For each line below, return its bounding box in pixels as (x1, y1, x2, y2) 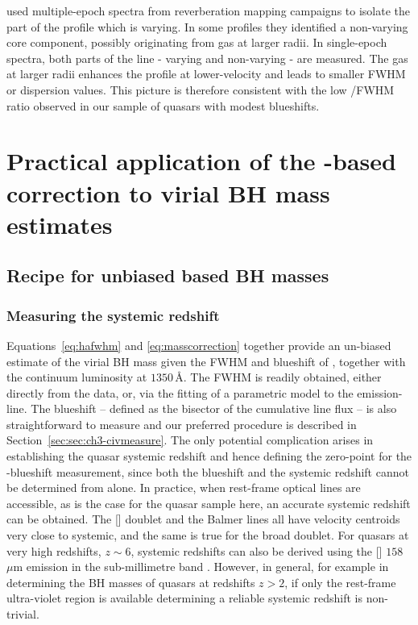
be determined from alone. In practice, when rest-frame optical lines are (6, 479, 361, 496)
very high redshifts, (6, 542, 101, 559)
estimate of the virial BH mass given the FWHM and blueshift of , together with (6, 352, 406, 369)
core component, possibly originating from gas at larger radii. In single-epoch (6, 34, 387, 51)
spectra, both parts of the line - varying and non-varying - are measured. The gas (6, 49, 408, 66)
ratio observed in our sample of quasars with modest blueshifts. (6, 97, 320, 114)
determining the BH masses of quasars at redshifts (6, 573, 255, 590)
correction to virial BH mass (6, 176, 330, 209)
